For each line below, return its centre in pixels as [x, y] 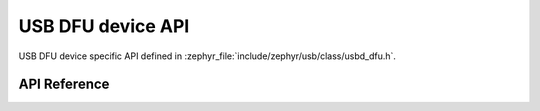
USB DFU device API [104, 26]
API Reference [64, 84]
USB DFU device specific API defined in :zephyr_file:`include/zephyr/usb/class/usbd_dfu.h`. [207, 56]
